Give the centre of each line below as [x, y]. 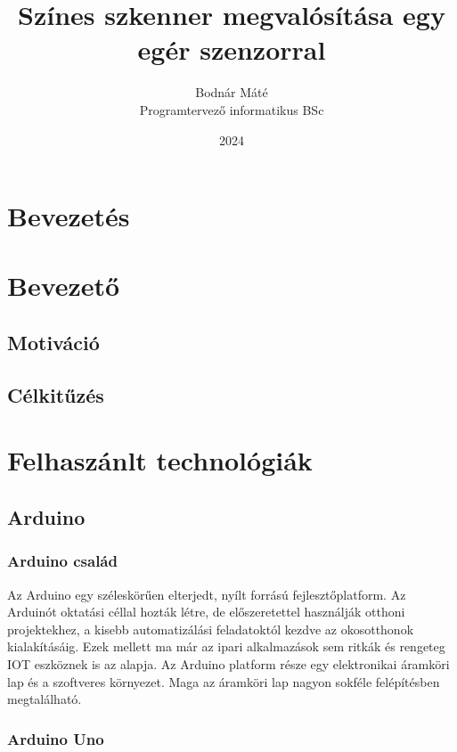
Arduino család [62, 561]
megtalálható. [45, 699]
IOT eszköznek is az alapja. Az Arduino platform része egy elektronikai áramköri [228, 663]
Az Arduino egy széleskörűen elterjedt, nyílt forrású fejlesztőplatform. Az [207, 594]
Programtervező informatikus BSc [232, 109]
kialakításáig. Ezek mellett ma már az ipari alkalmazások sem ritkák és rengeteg [226, 646]
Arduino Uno [56, 738]
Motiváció [53, 343]
